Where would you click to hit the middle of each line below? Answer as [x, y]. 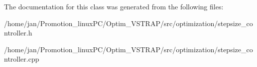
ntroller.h [18, 33]
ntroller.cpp [22, 59]
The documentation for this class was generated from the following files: [114, 6]
